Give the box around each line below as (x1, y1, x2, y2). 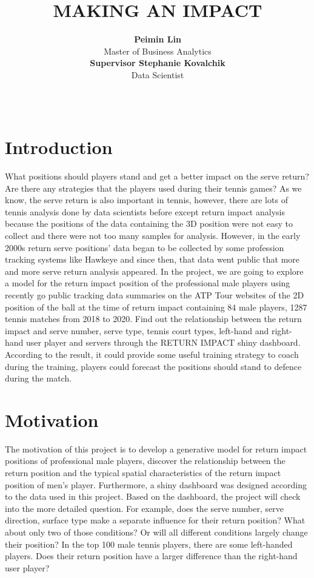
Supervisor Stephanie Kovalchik (90, 56, 225, 69)
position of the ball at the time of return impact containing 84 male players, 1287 (5, 300, 307, 313)
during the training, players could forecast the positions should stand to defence (5, 360, 302, 372)
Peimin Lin (134, 33, 181, 45)
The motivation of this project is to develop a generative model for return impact (5, 442, 307, 455)
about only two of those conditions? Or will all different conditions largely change (5, 526, 308, 538)
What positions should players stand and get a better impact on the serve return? (5, 170, 309, 183)
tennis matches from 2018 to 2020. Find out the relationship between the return (5, 312, 302, 325)
